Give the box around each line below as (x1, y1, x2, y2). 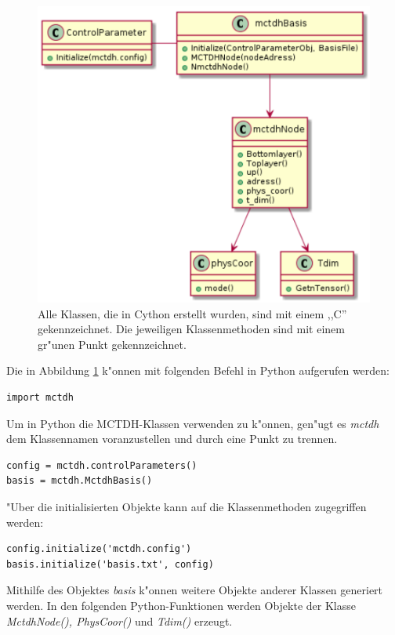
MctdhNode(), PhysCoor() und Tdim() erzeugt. (6, 612, 233, 629)
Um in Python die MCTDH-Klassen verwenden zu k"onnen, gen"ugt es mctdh (6, 415, 379, 431)
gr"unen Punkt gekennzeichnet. (38, 336, 187, 352)
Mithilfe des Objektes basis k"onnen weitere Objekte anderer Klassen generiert (6, 582, 383, 598)
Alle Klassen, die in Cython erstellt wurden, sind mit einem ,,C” (38, 305, 347, 321)
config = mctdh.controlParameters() (6, 459, 197, 471)
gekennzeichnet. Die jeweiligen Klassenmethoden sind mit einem (38, 321, 345, 337)
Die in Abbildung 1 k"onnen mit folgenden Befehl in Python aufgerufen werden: (6, 362, 390, 379)
